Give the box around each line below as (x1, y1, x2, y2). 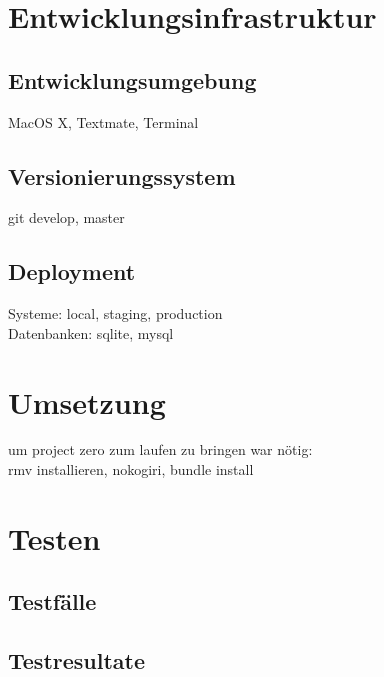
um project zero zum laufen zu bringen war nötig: (8, 439, 313, 460)
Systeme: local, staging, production (8, 303, 223, 324)
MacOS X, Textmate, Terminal (8, 111, 199, 132)
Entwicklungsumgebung (8, 64, 257, 95)
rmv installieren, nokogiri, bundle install (8, 459, 254, 480)
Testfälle (8, 586, 97, 617)
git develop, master (8, 207, 125, 228)
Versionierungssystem (8, 160, 236, 191)
